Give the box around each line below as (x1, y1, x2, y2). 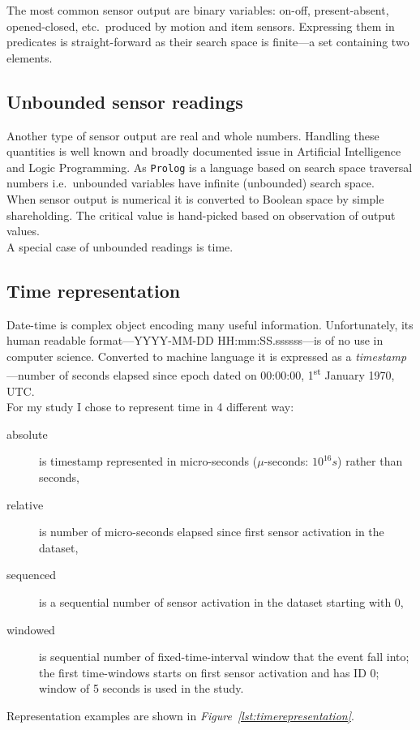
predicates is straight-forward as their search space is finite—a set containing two (6, 33, 409, 50)
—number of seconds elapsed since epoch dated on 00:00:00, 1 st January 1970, (6, 364, 395, 384)
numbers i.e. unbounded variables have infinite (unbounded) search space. (6, 174, 375, 191)
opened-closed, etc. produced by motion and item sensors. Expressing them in (6, 17, 395, 34)
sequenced (6, 566, 57, 583)
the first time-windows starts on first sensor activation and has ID (39, 663, 366, 681)
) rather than (337, 453, 403, 470)
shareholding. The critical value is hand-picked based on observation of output (6, 206, 396, 223)
